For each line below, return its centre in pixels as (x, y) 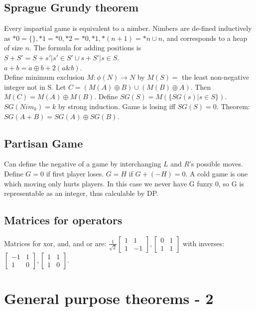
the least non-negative (215, 77)
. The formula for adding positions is (85, 48)
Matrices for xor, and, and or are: (55, 243)
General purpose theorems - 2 (109, 298)
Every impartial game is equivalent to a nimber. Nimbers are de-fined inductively (128, 28)
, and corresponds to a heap (205, 38)
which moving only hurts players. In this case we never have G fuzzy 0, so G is (124, 183)
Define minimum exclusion (44, 77)
